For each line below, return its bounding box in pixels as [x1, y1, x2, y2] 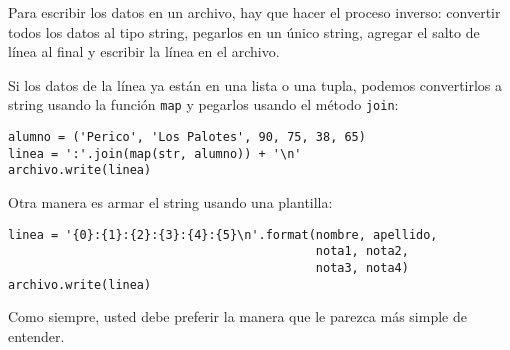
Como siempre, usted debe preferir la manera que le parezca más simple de [8, 306, 467, 327]
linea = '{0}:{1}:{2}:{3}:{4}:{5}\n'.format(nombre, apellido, [8, 227, 438, 242]
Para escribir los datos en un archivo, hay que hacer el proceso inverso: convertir [8, 2, 501, 22]
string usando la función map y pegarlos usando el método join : [8, 94, 399, 115]
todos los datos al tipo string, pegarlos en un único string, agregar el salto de [8, 21, 480, 42]
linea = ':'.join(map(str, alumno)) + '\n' [8, 146, 302, 161]
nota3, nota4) [315, 260, 409, 275]
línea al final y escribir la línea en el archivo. [8, 41, 280, 62]
